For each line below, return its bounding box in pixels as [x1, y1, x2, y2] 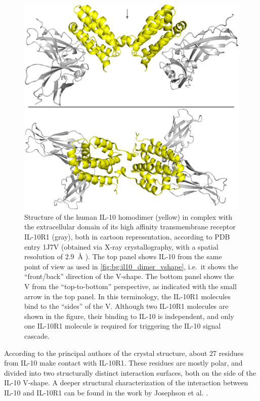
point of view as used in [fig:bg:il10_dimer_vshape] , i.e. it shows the [24, 261, 238, 271]
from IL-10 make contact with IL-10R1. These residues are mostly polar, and [4, 357, 243, 368]
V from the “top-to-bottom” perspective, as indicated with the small [24, 280, 237, 291]
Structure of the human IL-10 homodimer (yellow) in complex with [24, 211, 232, 222]
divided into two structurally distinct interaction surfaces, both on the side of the [4, 367, 256, 378]
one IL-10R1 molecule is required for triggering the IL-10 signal [24, 320, 221, 331]
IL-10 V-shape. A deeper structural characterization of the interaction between [4, 377, 248, 388]
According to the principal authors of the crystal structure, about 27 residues [4, 347, 244, 358]
